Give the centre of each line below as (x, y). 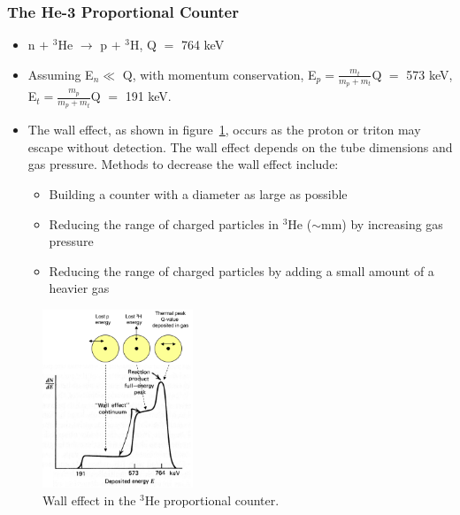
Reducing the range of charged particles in (164, 223)
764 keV (203, 45)
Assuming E (61, 74)
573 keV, (429, 74)
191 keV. (148, 96)
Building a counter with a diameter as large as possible (198, 194)
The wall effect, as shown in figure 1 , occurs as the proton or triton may (224, 130)
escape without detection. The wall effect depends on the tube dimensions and (240, 146)
